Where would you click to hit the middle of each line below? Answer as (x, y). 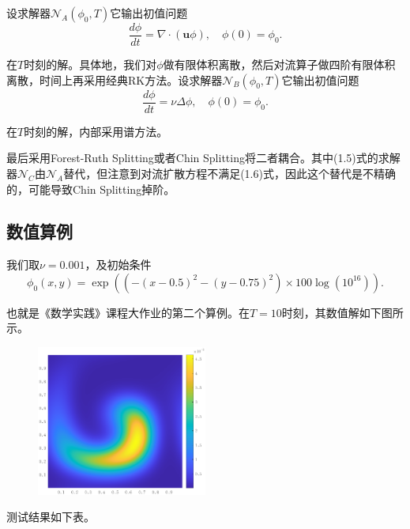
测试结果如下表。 (51, 517)
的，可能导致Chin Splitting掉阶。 (91, 189)
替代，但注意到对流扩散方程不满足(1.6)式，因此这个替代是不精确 (229, 173)
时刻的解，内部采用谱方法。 (96, 131)
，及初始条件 (118, 264)
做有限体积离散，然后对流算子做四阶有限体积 (279, 64)
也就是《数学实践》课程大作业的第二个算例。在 (128, 312)
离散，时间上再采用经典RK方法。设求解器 (115, 79)
